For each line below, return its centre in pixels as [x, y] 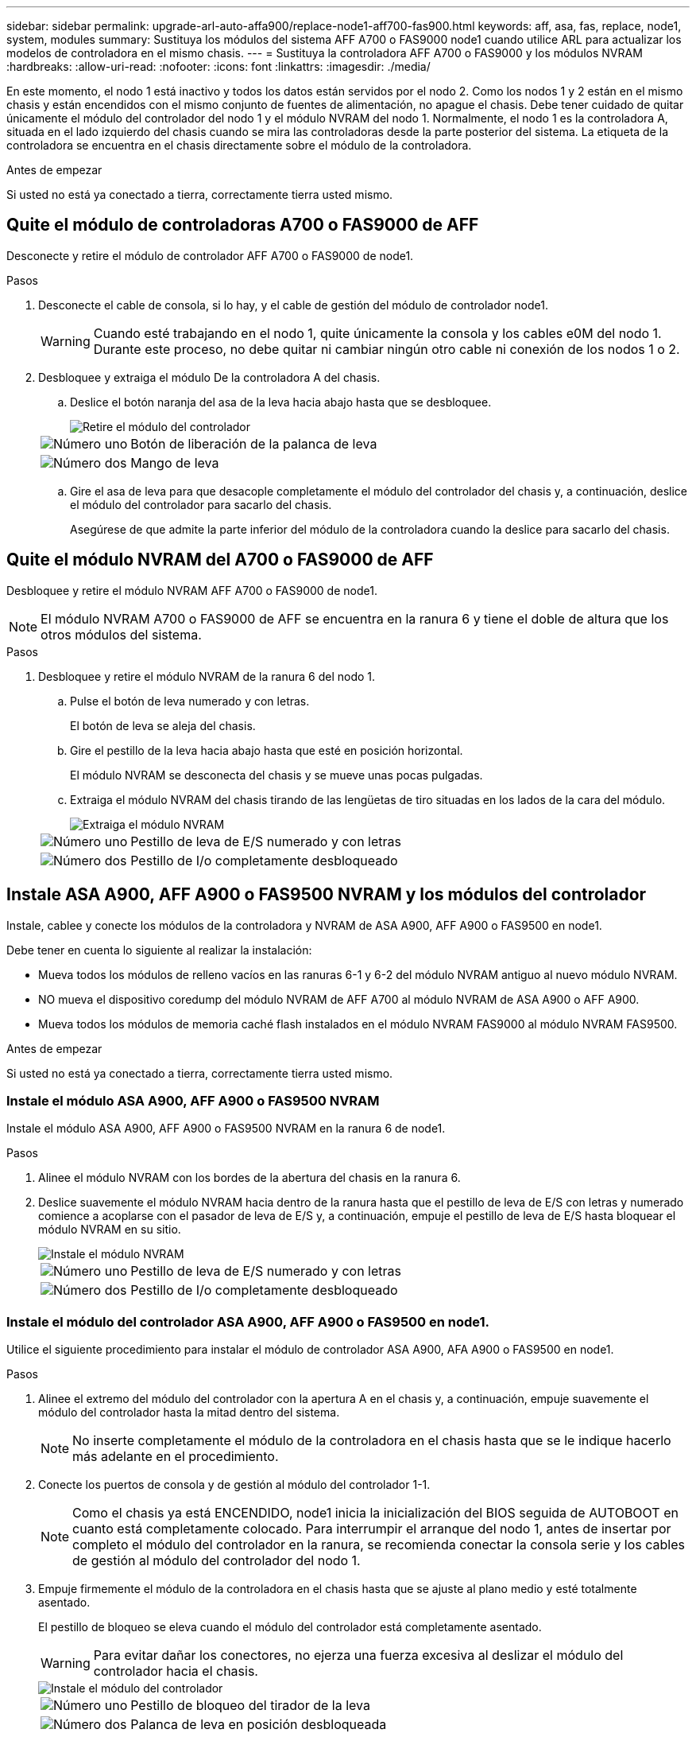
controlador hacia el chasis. [176, 1671]
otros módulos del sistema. [121, 634]
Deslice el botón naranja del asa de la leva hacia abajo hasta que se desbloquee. [281, 402]
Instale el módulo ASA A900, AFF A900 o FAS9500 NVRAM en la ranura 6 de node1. [226, 1129]
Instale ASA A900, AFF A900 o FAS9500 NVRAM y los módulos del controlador [327, 895]
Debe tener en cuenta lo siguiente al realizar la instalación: [159, 950]
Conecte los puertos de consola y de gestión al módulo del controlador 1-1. [234, 1485]
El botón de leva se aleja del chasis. [163, 725]
